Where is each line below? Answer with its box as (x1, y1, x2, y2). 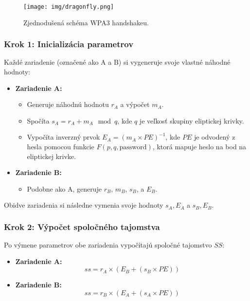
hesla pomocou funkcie (27, 142, 94, 152)
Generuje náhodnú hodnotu (27, 99, 109, 109)
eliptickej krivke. (27, 151, 76, 161)
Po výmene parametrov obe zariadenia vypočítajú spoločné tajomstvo (4, 240, 212, 250)
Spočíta (27, 115, 50, 125)
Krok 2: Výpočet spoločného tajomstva (4, 220, 160, 232)
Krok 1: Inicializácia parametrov (4, 38, 134, 50)
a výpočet (120, 99, 150, 109)
